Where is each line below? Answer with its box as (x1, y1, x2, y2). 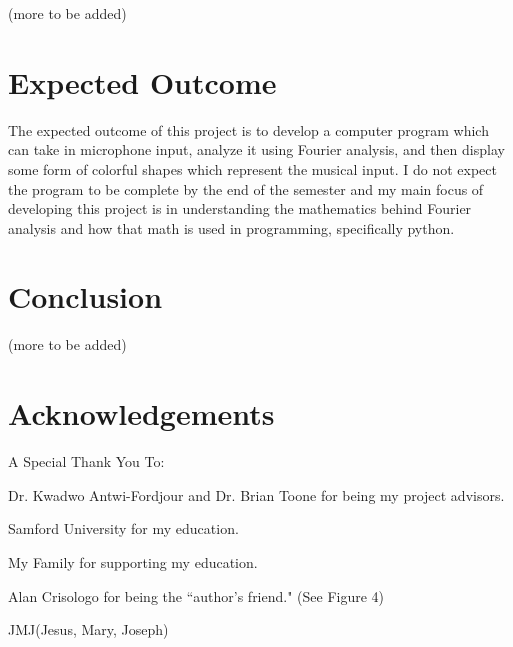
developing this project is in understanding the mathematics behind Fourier (8, 198, 472, 219)
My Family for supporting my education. (8, 551, 258, 572)
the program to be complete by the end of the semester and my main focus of (8, 178, 484, 199)
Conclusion (8, 276, 163, 317)
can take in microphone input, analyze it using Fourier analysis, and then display (8, 139, 505, 160)
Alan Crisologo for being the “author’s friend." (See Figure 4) (8, 585, 385, 606)
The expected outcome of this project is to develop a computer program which (8, 119, 489, 140)
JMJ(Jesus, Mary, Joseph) (8, 619, 169, 640)
